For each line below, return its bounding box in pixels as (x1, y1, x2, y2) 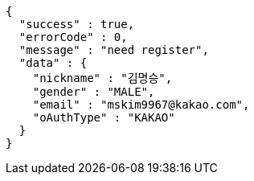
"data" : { (18, 56, 88, 69)
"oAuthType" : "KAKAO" (32, 111, 175, 124)
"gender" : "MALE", (32, 85, 155, 98)
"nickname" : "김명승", (32, 72, 173, 84)
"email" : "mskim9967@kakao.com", (32, 98, 250, 111)
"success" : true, (18, 18, 135, 31)
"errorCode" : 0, (18, 31, 128, 43)
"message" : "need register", (18, 43, 209, 56)
